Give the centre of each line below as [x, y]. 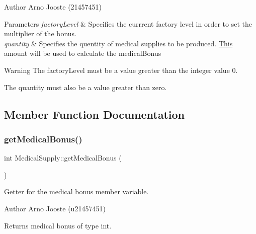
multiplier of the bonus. [40, 33]
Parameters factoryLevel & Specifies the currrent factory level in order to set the [128, 23]
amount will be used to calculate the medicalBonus [83, 53]
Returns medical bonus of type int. [58, 225]
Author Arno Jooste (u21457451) [55, 208]
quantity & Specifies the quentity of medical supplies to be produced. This [118, 43]
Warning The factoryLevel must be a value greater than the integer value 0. [121, 70]
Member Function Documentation [95, 114]
